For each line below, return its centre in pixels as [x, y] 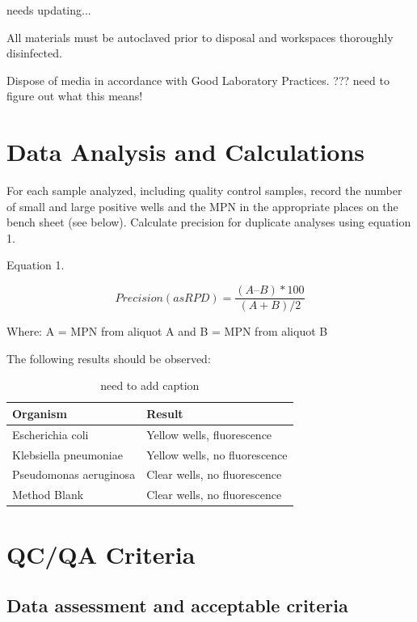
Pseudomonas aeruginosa [74, 474]
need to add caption [150, 385]
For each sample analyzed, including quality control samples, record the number [204, 190]
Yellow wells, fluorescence [209, 434]
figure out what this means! [75, 96]
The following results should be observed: [109, 358]
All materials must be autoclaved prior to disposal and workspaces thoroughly [200, 37]
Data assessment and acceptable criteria [177, 605]
